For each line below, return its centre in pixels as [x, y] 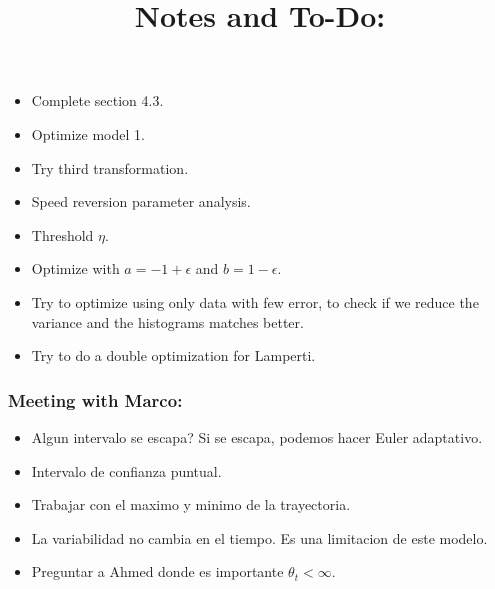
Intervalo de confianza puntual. [126, 470]
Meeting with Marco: [95, 399]
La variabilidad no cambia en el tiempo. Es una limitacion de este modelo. [259, 537]
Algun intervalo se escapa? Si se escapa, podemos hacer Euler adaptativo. [257, 436]
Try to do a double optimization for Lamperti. [173, 355]
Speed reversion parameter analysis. [141, 201]
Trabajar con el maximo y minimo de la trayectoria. [191, 504]
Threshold [62, 234]
